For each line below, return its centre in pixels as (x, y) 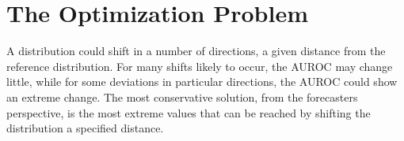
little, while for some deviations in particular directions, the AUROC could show (202, 82)
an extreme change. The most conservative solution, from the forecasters (182, 96)
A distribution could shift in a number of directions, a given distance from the (196, 51)
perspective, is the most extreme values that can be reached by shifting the (189, 112)
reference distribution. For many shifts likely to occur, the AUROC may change (200, 66)
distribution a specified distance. (85, 128)
